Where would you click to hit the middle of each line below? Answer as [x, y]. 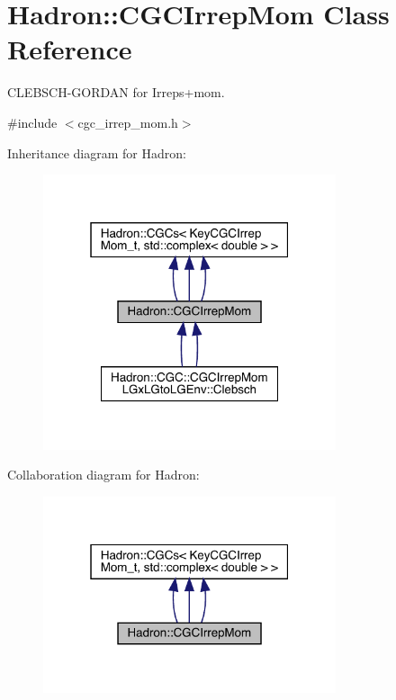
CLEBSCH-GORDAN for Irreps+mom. [116, 92]
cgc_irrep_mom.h [128, 122]
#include [32, 122]
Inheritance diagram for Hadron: [97, 153]
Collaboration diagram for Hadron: [103, 475]
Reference [70, 49]
